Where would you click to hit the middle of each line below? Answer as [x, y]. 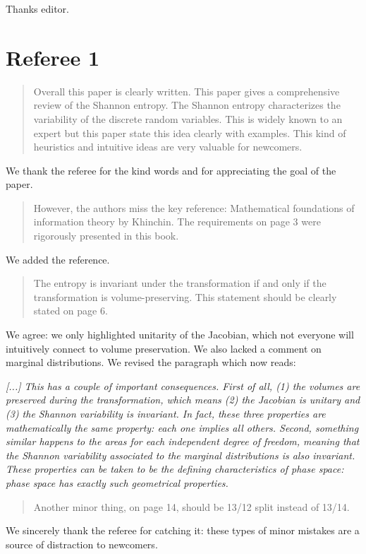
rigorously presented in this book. [106, 236]
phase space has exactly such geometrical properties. [117, 482]
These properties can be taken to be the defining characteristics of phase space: [175, 469]
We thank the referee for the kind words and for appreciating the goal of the [171, 170]
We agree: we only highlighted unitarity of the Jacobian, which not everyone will [180, 335]
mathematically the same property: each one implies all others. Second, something [182, 427]
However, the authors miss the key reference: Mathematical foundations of [194, 207]
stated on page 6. [71, 311]
